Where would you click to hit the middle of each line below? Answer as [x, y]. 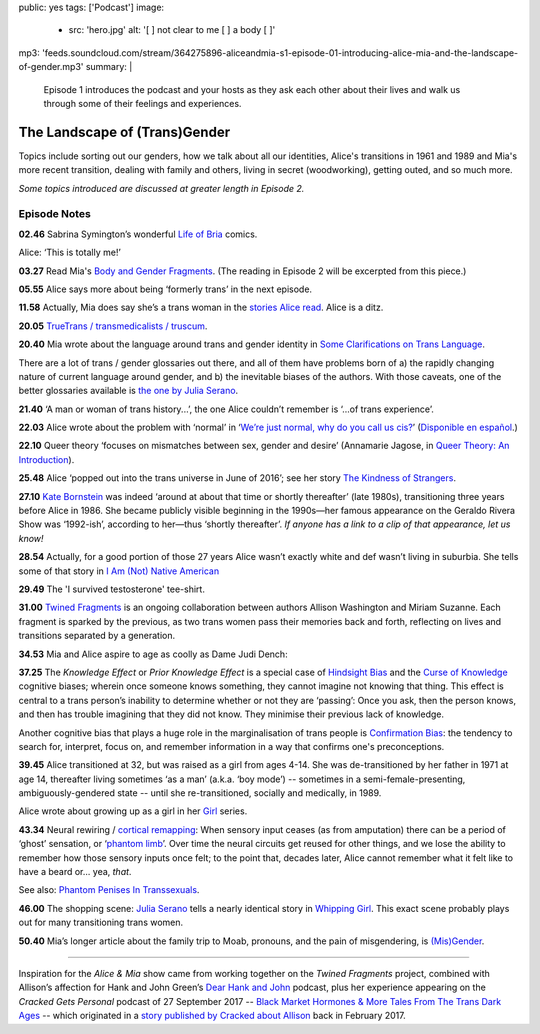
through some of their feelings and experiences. [142, 103]
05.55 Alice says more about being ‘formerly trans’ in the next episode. [165, 289]
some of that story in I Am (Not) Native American [119, 571]
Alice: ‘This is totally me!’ [70, 252]
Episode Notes [55, 214]
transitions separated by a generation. [96, 636]
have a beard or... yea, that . [75, 872]
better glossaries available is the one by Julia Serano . [128, 391]
